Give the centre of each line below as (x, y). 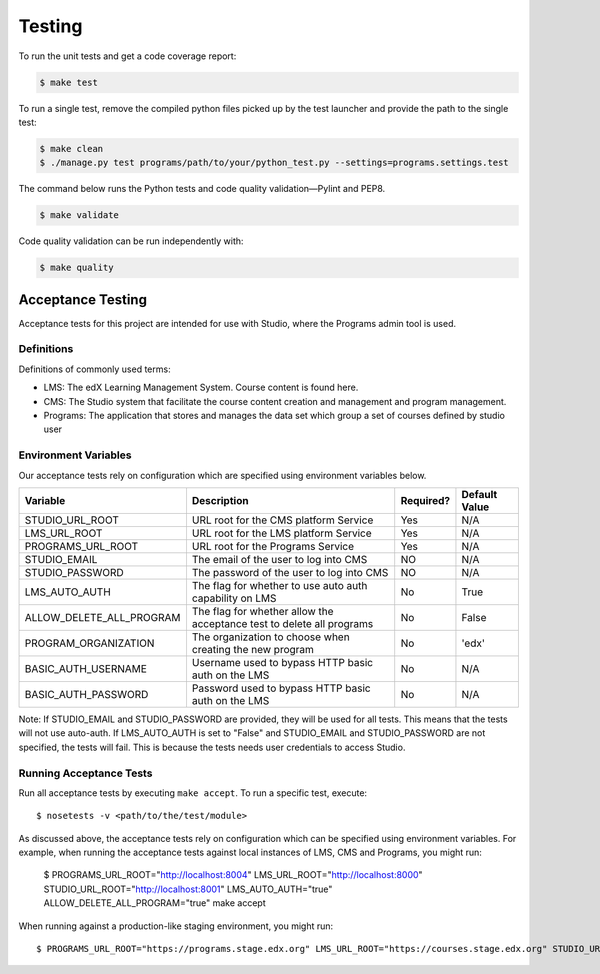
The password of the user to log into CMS (290, 572)
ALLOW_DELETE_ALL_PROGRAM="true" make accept (154, 903)
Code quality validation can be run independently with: (131, 241)
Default (479, 494)
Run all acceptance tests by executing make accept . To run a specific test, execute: (193, 792)
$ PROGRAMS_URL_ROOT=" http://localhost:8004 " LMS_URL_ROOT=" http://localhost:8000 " (233, 875)
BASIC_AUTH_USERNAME (85, 668)
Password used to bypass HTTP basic (281, 688)
